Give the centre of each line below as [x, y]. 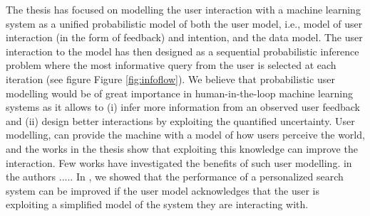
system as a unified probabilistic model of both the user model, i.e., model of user [184, 23]
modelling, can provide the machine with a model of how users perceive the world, [185, 135]
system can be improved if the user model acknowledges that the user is [163, 190]
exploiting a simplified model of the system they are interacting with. [157, 204]
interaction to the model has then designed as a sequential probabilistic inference [183, 51]
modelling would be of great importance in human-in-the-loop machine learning [180, 93]
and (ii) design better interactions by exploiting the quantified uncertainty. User [180, 120]
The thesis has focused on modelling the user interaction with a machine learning [183, 9]
